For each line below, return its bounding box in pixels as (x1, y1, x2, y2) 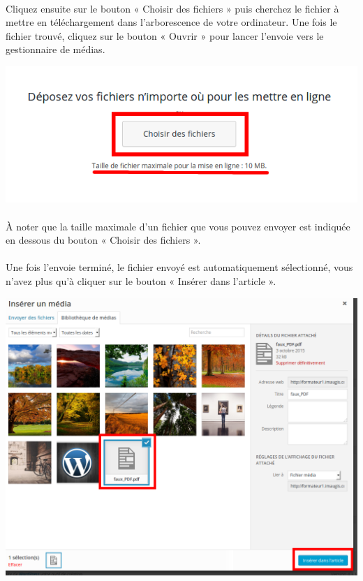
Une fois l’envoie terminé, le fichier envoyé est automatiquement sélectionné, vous (6, 260, 353, 274)
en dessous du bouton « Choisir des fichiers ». (6, 233, 201, 247)
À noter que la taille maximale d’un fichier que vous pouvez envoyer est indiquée (6, 219, 350, 233)
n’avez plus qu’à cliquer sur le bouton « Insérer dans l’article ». (6, 273, 276, 288)
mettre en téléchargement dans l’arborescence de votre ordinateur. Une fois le (6, 15, 337, 29)
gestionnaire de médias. (6, 42, 105, 57)
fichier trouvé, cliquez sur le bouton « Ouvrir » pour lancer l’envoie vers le (6, 28, 324, 43)
